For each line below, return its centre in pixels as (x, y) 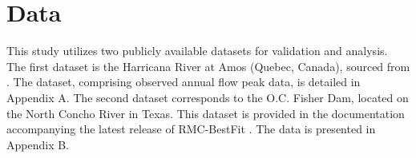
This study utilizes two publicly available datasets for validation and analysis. (197, 51)
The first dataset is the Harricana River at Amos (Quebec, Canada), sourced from (208, 66)
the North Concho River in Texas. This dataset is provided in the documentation (206, 113)
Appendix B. (38, 144)
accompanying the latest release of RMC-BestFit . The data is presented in (191, 129)
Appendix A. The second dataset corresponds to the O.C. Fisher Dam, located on (208, 97)
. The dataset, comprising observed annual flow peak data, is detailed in (184, 82)
